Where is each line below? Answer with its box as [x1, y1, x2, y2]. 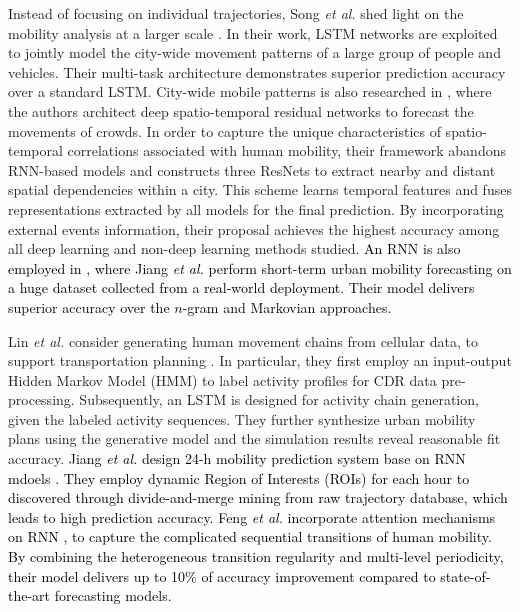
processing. [8, 389, 75, 410]
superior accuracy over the [8, 296, 170, 317]
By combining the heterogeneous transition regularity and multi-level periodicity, [8, 546, 504, 567]
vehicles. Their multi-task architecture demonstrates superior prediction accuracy [8, 61, 506, 82]
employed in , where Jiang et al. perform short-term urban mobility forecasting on [8, 257, 512, 278]
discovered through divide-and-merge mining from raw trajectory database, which [8, 487, 508, 508]
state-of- [440, 565, 491, 586]
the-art [8, 585, 51, 606]
